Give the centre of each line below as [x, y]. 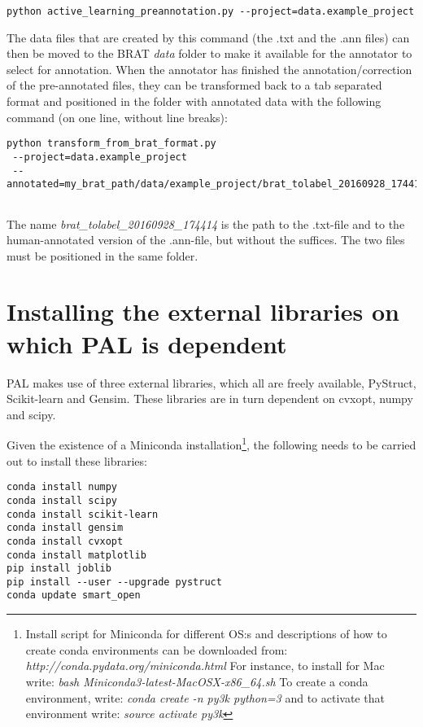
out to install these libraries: [77, 460]
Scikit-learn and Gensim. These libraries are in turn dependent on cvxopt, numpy [210, 399]
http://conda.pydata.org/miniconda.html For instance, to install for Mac [205, 666]
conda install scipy [62, 500]
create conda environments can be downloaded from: [157, 649]
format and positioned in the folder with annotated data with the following [194, 101]
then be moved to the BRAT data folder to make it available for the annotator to [209, 53]
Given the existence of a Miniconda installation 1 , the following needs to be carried [211, 444]
